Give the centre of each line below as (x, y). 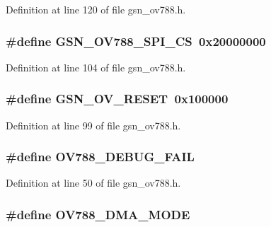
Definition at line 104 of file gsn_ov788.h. (96, 67)
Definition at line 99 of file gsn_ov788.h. (93, 125)
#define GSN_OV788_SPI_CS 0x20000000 (136, 41)
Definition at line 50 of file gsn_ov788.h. (93, 183)
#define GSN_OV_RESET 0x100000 (117, 99)
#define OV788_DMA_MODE (98, 214)
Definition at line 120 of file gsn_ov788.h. (96, 9)
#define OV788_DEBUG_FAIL (100, 157)
